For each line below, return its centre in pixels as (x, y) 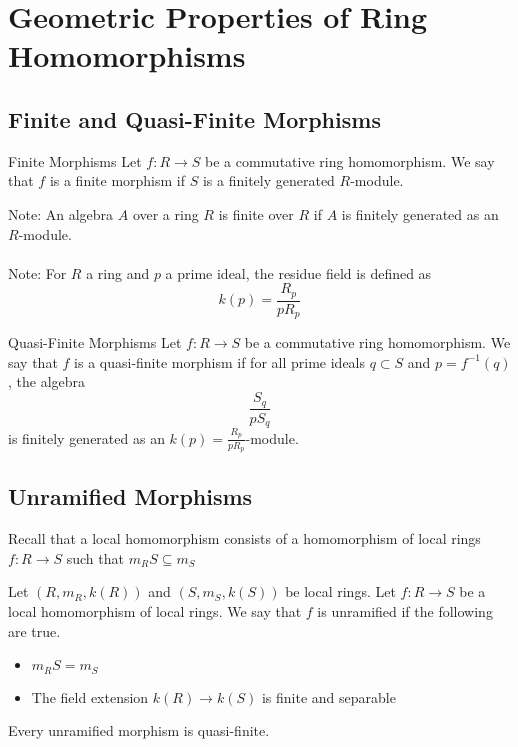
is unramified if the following (405, 610)
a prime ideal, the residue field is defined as (298, 272)
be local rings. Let (340, 591)
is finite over (256, 213)
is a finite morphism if (117, 180)
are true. (34, 630)
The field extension (90, 696)
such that (95, 557)
